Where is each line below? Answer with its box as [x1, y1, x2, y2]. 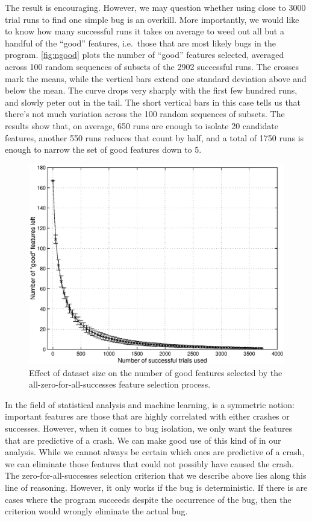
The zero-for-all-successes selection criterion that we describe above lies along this [5, 469, 307, 482]
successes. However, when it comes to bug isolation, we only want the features [5, 421, 293, 434]
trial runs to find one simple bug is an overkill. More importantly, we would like [5, 13, 299, 25]
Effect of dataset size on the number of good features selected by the [29, 366, 282, 379]
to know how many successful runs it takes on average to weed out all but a [5, 25, 284, 37]
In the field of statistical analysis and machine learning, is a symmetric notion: [5, 398, 295, 411]
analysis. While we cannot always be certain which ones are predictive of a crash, [5, 446, 305, 458]
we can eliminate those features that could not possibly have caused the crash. [5, 457, 295, 470]
